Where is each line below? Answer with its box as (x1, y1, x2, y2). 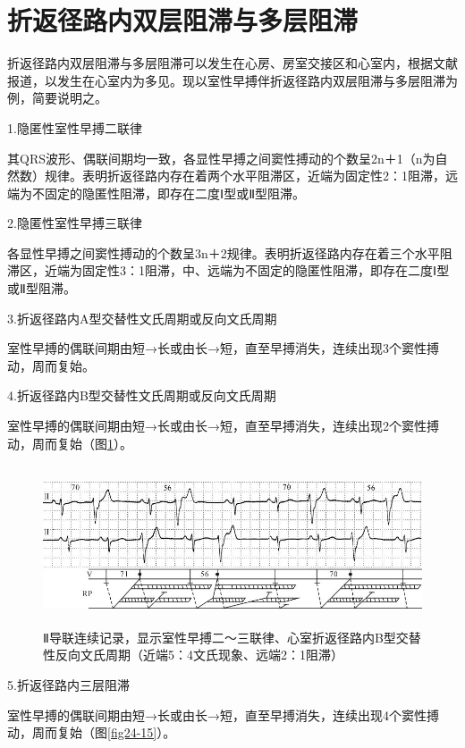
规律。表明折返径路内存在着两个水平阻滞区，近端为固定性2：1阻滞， (44, 166, 445, 185)
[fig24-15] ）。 (107, 723, 176, 742)
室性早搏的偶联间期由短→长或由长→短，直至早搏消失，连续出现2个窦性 (7, 416, 427, 435)
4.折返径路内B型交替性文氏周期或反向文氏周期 (7, 386, 276, 405)
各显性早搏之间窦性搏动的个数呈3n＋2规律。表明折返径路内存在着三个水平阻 (7, 243, 452, 262)
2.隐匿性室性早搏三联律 (7, 214, 142, 232)
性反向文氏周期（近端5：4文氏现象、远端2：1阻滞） (43, 645, 343, 664)
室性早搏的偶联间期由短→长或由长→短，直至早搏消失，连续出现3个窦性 (7, 339, 427, 357)
